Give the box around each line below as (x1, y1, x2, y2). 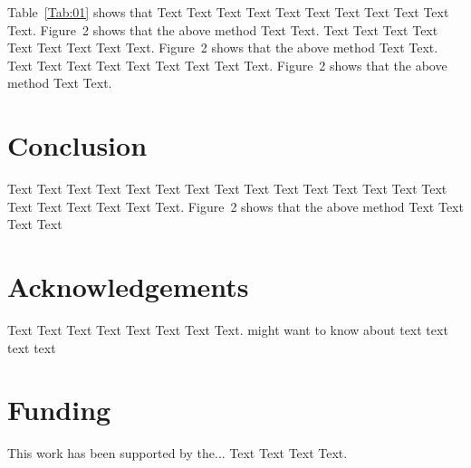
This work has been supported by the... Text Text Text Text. (7, 444, 348, 463)
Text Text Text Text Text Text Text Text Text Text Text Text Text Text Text (7, 179, 447, 198)
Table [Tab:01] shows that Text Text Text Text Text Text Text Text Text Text (7, 3, 449, 21)
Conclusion (7, 127, 148, 164)
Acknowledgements (7, 268, 249, 305)
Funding (7, 391, 111, 428)
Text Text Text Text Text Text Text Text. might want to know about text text (7, 320, 448, 339)
